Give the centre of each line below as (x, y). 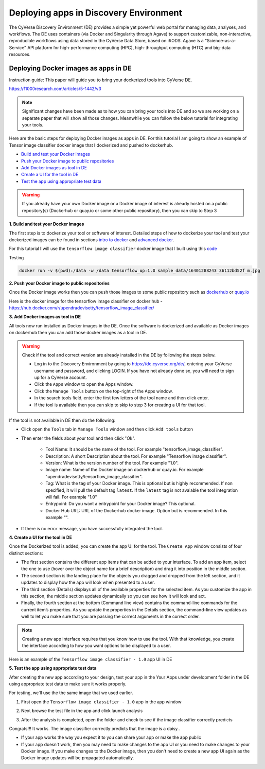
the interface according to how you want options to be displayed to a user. (97, 646)
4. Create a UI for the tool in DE (41, 537)
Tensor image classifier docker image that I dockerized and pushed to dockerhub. (91, 145)
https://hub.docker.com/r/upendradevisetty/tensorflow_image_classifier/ (81, 308)
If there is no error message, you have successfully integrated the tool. (92, 528)
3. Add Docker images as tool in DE (45, 317)
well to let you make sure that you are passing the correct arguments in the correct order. (111, 617)
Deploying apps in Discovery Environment (96, 13)
